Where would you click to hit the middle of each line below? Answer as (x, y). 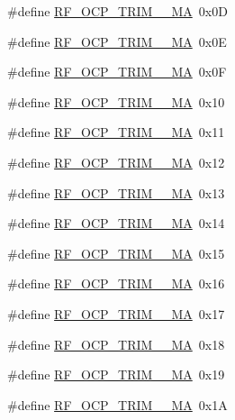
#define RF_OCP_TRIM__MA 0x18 (116, 344)
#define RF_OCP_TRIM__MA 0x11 (116, 132)
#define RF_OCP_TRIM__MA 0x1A (117, 404)
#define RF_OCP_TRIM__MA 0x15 (116, 253)
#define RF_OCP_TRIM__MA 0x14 (116, 223)
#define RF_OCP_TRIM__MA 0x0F (117, 72)
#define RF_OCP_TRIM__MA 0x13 (116, 192)
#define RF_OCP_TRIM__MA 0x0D (117, 11)
